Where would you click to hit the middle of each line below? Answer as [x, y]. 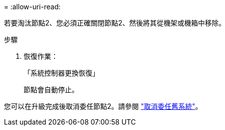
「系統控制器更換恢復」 [61, 73]
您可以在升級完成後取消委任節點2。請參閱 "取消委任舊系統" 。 [103, 106]
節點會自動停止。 [51, 90]
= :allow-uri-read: [32, 7]
